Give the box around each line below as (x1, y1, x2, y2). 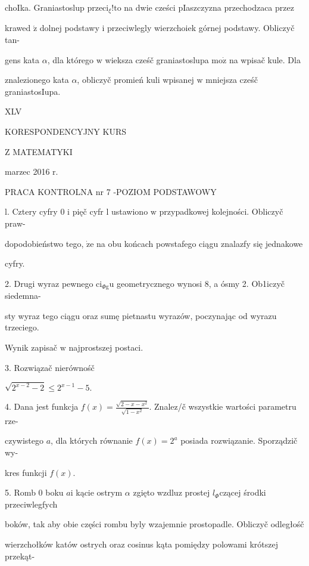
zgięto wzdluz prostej (133, 486, 210, 499)
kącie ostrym (76, 486, 123, 499)
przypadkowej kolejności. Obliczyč (159, 205, 283, 218)
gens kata (5, 53, 40, 66)
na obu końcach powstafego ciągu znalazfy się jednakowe (96, 237, 303, 249)
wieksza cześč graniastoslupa (105, 53, 209, 66)
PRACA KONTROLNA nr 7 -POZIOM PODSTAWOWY (5, 185, 217, 197)
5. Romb (5, 486, 36, 499)
